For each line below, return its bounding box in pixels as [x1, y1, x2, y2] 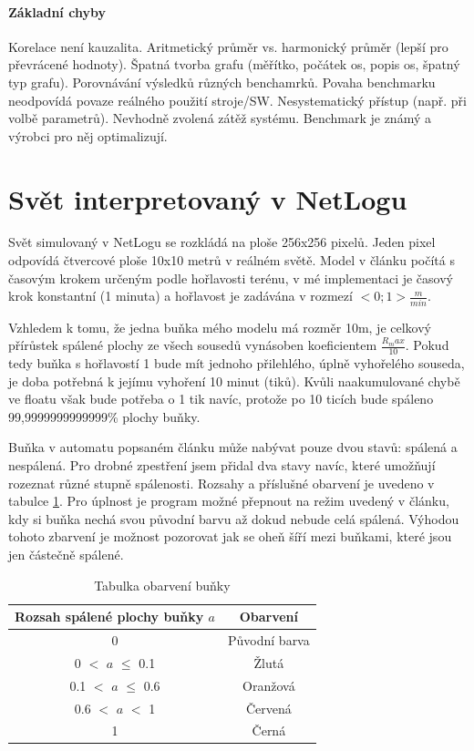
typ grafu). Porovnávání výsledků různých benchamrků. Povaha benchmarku [8, 72, 436, 91]
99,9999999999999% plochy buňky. [8, 406, 201, 426]
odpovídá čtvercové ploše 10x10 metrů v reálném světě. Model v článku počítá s [8, 251, 455, 270]
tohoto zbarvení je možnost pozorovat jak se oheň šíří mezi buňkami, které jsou [8, 527, 452, 546]
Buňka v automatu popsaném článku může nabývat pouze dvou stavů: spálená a [8, 437, 458, 457]
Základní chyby [8, 2, 106, 21]
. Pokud [405, 335, 449, 355]
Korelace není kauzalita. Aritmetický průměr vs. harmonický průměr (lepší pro [8, 36, 448, 56]
